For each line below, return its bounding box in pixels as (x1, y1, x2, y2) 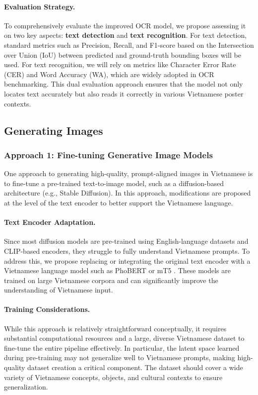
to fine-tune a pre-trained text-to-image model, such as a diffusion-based (4, 178, 224, 188)
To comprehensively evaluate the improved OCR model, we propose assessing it (4, 20, 246, 30)
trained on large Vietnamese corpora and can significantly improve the (4, 275, 218, 285)
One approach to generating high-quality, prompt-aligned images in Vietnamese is (4, 168, 253, 179)
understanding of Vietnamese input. (4, 285, 113, 295)
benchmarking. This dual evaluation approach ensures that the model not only (4, 79, 243, 89)
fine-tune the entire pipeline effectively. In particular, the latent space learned (4, 342, 240, 353)
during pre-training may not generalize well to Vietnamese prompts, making (4, 352, 235, 363)
